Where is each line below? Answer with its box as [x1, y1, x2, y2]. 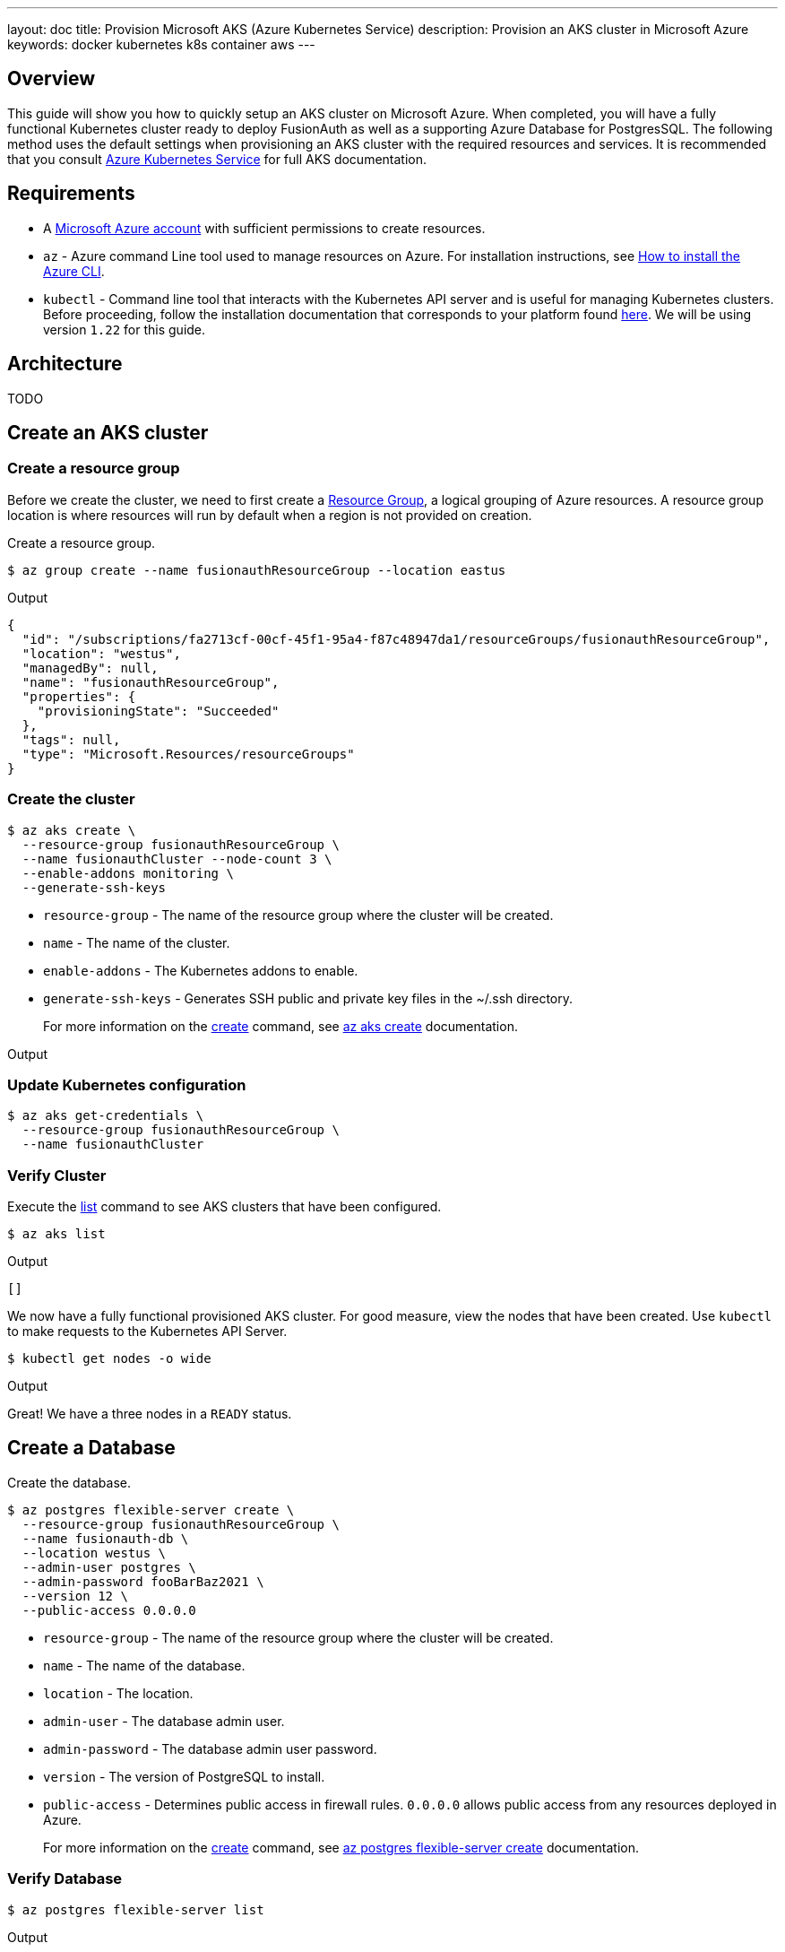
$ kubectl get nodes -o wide [7, 1351, 211, 1366]
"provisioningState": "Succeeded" [37, 703, 280, 718]
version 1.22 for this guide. [43, 321, 206, 337]
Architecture [7, 352, 123, 376]
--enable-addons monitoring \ [22, 865, 234, 881]
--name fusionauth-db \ [22, 1531, 189, 1546]
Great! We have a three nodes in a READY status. [7, 1406, 292, 1421]
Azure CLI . [43, 263, 105, 279]
